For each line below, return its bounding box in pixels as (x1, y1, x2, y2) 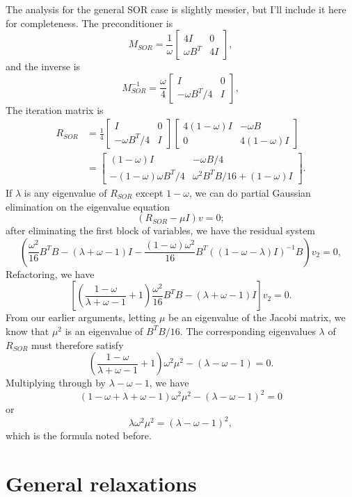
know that (6, 323, 49, 338)
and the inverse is (6, 59, 81, 74)
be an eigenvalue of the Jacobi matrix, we (168, 310, 346, 325)
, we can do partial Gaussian (189, 186, 311, 199)
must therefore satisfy (31, 337, 124, 352)
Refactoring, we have (6, 266, 95, 281)
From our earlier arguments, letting (6, 310, 157, 325)
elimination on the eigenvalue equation (6, 199, 170, 213)
